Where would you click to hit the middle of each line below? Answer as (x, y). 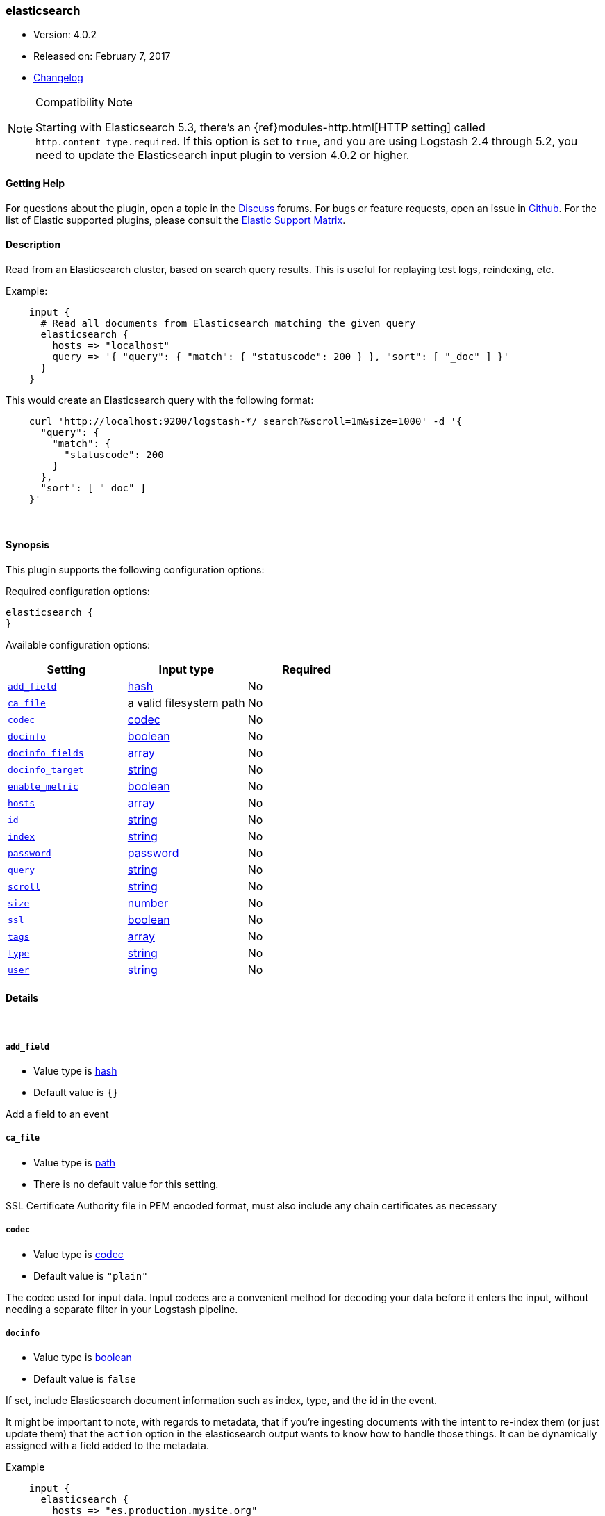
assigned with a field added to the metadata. (107, 1446)
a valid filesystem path (186, 703)
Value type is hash (75, 1071)
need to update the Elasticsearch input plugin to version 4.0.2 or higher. (223, 155)
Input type (187, 670)
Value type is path (75, 1162)
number (148, 903)
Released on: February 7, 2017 (102, 56)
